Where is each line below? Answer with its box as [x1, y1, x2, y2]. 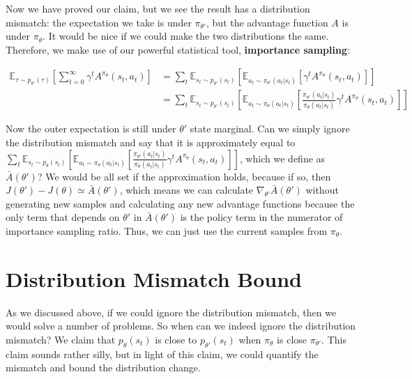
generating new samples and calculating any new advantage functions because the [6, 196, 355, 210]
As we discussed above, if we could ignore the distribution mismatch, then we [6, 304, 337, 319]
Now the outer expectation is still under [6, 121, 176, 136]
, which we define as [239, 150, 326, 165]
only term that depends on [6, 210, 120, 224]
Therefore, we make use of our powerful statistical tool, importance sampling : [6, 42, 350, 56]
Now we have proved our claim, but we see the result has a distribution [6, 1, 310, 15]
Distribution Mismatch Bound [6, 264, 302, 293]
